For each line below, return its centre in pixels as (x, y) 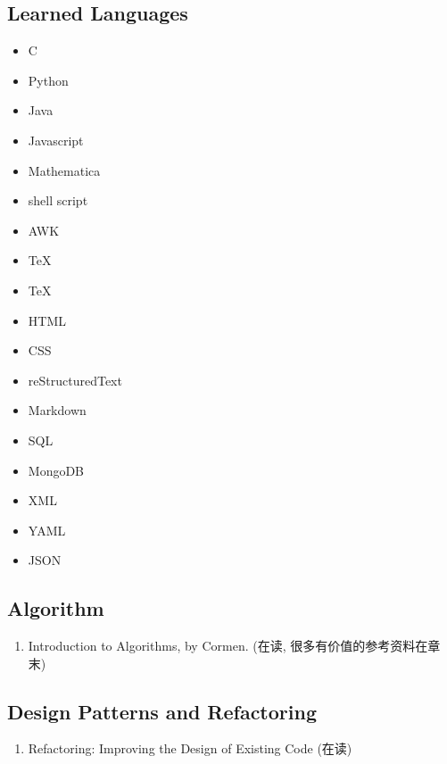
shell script (58, 200)
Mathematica (64, 170)
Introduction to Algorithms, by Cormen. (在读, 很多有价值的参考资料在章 (234, 646)
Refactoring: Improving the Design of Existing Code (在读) (190, 748)
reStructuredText (75, 380)
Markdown (57, 410)
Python (48, 80)
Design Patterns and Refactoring (162, 711)
